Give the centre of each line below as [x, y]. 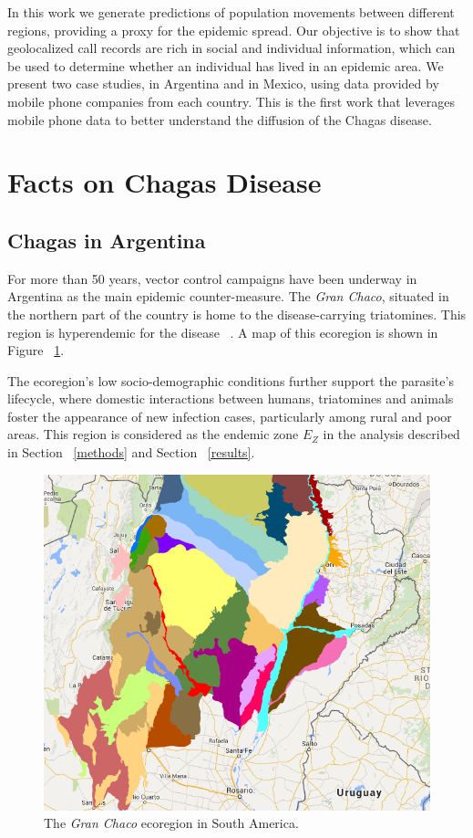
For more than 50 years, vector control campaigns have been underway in [212, 278]
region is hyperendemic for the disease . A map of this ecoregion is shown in [223, 332]
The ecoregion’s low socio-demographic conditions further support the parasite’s [231, 380]
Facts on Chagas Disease [165, 182]
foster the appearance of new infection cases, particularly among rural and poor [230, 416]
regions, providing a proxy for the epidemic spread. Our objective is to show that [234, 30]
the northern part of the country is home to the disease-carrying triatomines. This [237, 314]
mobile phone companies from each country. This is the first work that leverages [231, 101]
